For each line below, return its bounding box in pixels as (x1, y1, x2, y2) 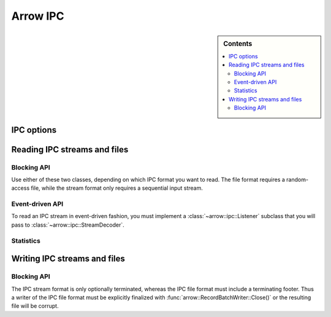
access (11, 184, 30, 192)
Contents (223, 39, 253, 48)
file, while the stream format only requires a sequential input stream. (31, 184, 204, 192)
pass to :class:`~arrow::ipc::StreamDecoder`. (11, 221, 125, 229)
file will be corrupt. (11, 302, 59, 310)
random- (286, 176, 309, 183)
